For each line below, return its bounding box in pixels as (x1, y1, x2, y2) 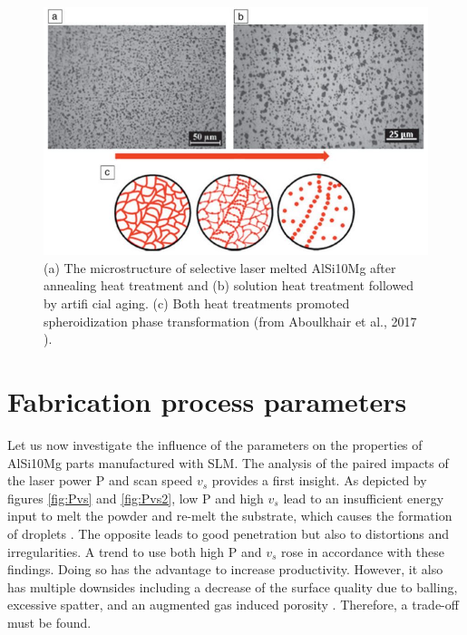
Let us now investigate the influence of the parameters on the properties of (7, 435, 423, 454)
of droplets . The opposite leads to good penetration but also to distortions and (7, 523, 450, 542)
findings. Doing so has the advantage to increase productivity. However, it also (7, 560, 443, 579)
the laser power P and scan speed (7, 471, 193, 490)
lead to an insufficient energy (283, 488, 444, 507)
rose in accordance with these (281, 542, 444, 561)
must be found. (7, 612, 92, 631)
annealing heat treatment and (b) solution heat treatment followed (44, 276, 414, 295)
